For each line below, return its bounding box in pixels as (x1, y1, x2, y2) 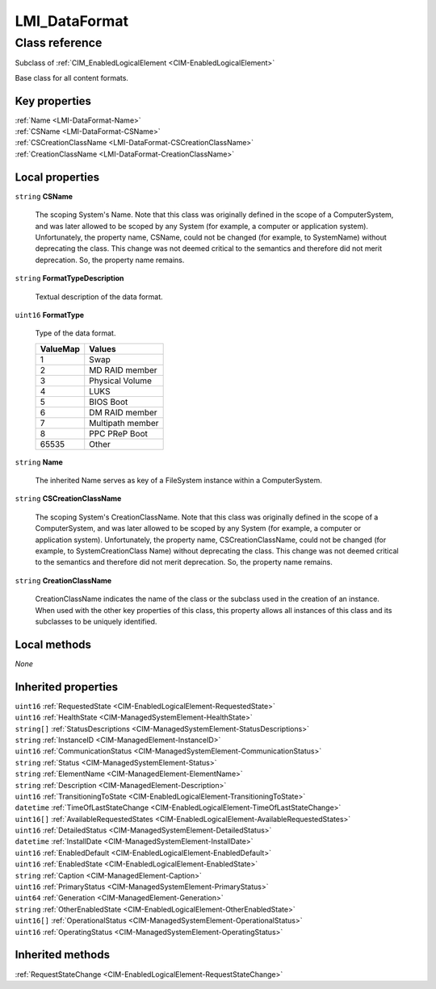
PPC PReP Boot (89, 428, 149, 439)
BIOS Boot (89, 396, 128, 407)
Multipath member (89, 417, 159, 428)
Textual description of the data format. (35, 291, 163, 302)
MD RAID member (89, 364, 157, 375)
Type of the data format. (35, 328, 116, 338)
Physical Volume (89, 375, 153, 386)
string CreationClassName (15, 575, 112, 585)
